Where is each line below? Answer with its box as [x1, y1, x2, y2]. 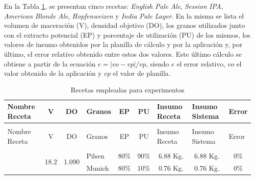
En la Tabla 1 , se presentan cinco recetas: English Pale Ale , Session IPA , [4, 1, 223, 11]
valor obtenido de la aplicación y [4, 68, 102, 78]
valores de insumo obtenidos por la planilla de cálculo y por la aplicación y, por [4, 39, 243, 49]
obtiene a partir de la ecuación [4, 58, 96, 68]
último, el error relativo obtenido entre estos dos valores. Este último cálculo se [4, 48, 242, 59]
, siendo [146, 58, 169, 68]
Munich [86, 162, 109, 173]
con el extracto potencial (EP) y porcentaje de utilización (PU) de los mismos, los [4, 29, 251, 40]
